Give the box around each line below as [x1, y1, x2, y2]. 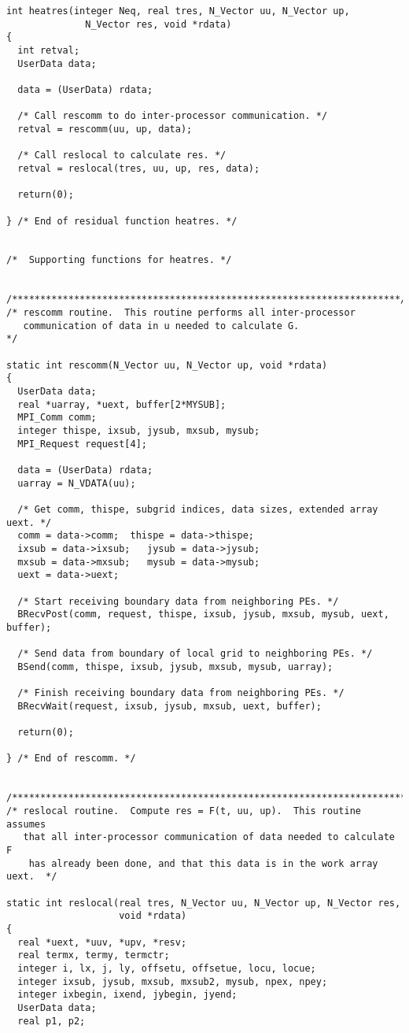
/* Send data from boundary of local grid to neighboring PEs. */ [17, 648, 373, 660]
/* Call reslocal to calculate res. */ [17, 150, 227, 161]
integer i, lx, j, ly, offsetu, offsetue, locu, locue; [17, 962, 316, 974]
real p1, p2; [17, 1015, 86, 1027]
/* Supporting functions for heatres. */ [6, 254, 232, 266]
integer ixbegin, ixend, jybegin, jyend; [17, 989, 238, 1001]
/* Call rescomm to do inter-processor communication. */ [17, 110, 328, 122]
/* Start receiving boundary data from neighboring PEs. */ [17, 595, 339, 607]
